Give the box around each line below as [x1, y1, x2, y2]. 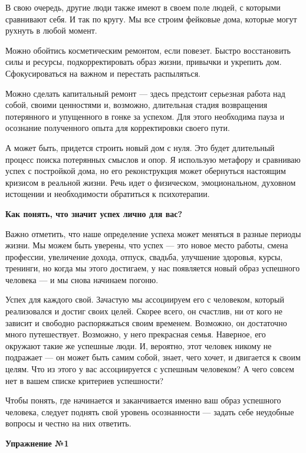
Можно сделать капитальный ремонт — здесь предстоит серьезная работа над [5, 87, 285, 99]
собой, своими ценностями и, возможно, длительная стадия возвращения [5, 99, 268, 111]
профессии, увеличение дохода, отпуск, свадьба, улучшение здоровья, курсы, [5, 250, 283, 262]
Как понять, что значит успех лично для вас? [5, 207, 183, 219]
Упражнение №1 [5, 437, 69, 449]
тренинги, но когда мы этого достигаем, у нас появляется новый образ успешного [5, 262, 300, 274]
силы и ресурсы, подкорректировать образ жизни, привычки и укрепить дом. [5, 55, 282, 68]
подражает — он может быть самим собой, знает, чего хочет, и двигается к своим [5, 351, 301, 363]
